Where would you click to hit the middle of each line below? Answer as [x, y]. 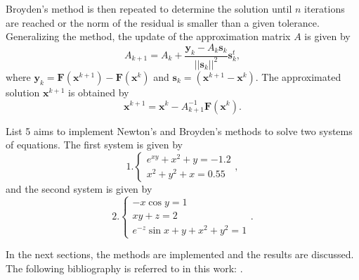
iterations [325, 8]
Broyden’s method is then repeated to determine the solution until [149, 8]
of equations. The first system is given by [94, 145]
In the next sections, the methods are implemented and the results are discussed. [180, 254]
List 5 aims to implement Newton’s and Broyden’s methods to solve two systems [179, 131]
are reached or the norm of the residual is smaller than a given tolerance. [163, 22]
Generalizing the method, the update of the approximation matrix [148, 36]
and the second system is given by [79, 188]
